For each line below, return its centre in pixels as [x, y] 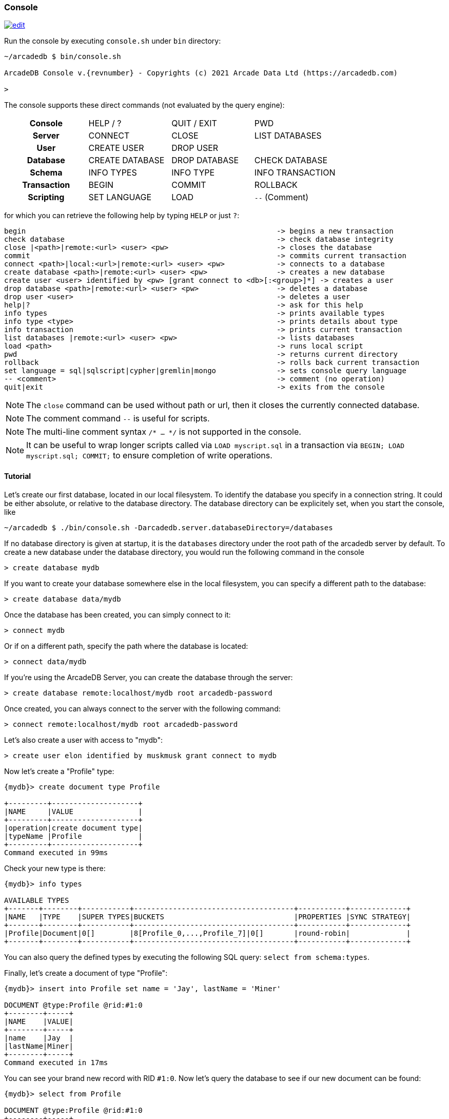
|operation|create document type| [73, 828]
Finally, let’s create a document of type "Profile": [86, 973]
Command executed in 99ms [56, 852]
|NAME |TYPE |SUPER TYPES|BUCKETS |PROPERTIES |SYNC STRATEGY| [208, 917]
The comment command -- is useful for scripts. [118, 419]
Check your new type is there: [55, 868]
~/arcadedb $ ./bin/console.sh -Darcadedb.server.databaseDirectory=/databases [169, 527]
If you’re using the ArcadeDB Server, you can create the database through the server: [149, 677]
